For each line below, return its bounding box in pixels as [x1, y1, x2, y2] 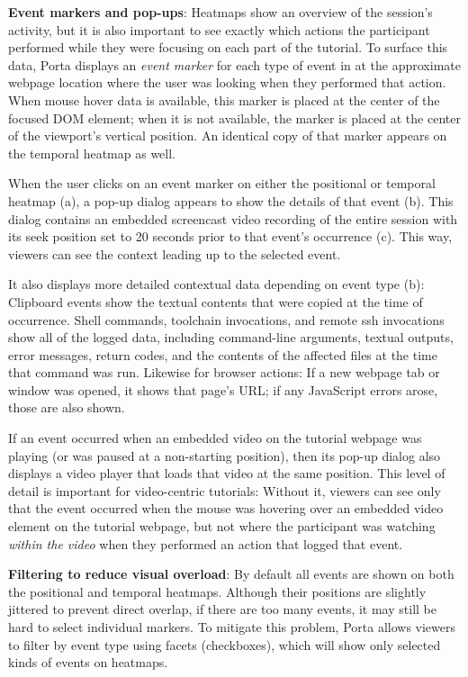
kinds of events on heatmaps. [8, 653, 168, 672]
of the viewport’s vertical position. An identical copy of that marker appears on [8, 126, 447, 145]
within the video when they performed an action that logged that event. [8, 534, 403, 553]
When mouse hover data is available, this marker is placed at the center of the [8, 90, 440, 109]
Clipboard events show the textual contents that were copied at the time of [8, 292, 423, 311]
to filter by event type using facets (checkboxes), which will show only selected [8, 635, 441, 654]
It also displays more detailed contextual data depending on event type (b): [8, 275, 425, 293]
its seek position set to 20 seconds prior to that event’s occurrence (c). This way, [8, 227, 453, 246]
